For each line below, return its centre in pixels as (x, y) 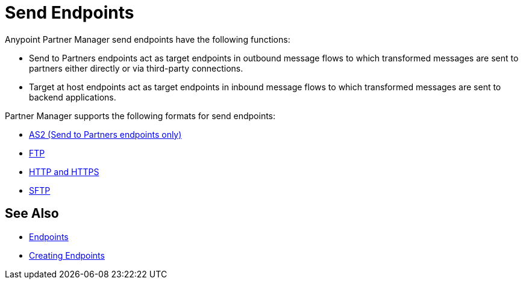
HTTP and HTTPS (64, 171)
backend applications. (73, 97)
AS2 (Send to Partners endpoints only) (105, 134)
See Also (32, 214)
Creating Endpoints (67, 255)
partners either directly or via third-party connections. (136, 68)
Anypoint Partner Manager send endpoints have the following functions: (148, 39)
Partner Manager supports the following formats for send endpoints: (140, 116)
